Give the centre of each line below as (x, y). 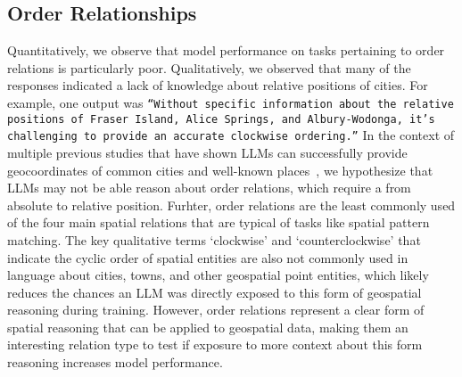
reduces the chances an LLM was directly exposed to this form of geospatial (214, 292)
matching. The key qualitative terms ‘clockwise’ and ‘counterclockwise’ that (214, 239)
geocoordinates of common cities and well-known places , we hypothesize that (220, 170)
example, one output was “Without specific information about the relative (231, 102)
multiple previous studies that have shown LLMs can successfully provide (207, 152)
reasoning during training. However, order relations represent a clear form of (216, 310)
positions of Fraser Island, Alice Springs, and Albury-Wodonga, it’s (221, 119)
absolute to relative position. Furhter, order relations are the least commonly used (231, 205)
